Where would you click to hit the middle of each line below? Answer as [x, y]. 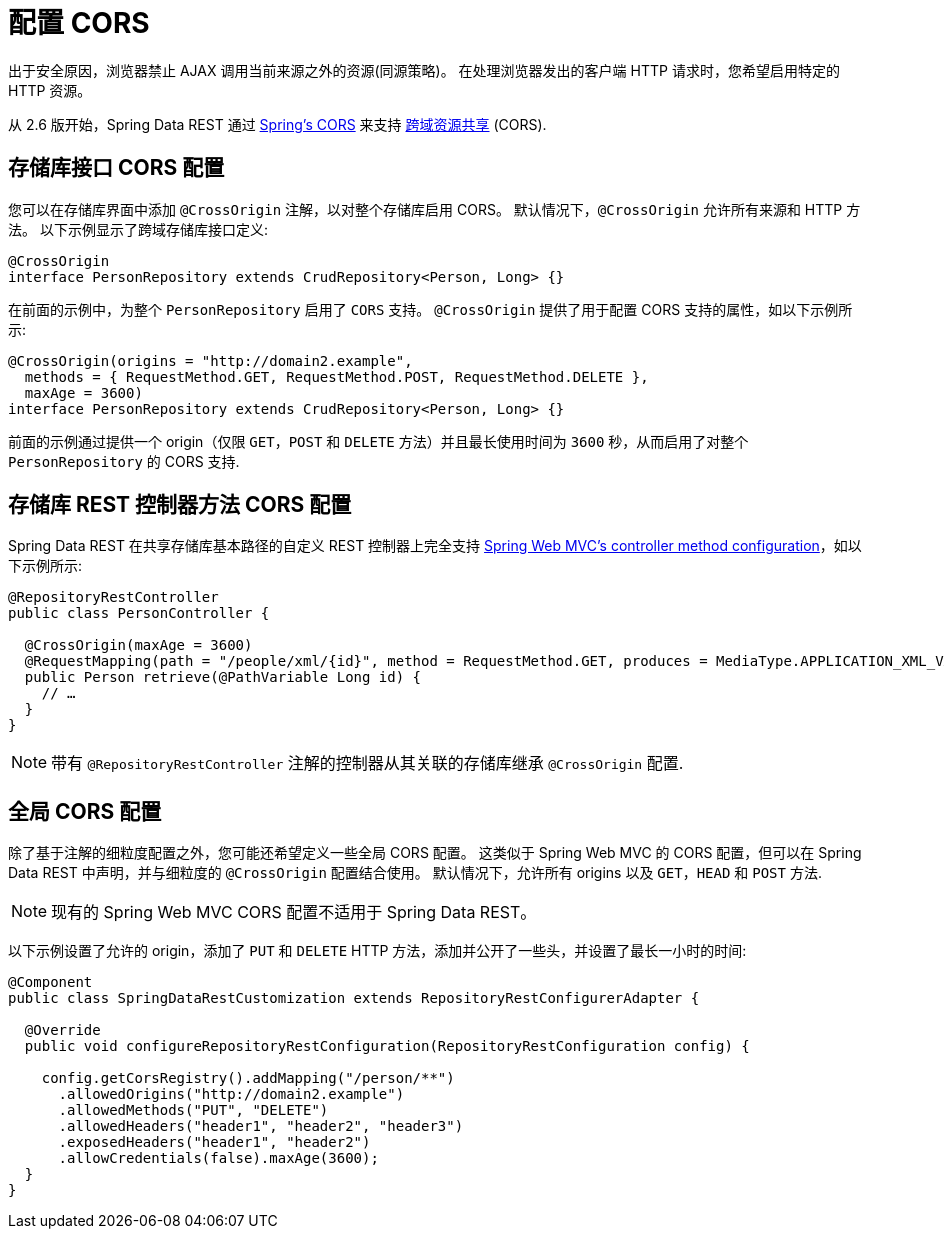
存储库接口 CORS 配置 [116, 168]
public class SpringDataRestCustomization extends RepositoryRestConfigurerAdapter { [354, 998]
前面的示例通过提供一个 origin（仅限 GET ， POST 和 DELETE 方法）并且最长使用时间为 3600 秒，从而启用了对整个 [378, 441]
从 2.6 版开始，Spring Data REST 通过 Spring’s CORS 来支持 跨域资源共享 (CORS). [277, 124]
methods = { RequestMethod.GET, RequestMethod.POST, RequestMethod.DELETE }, [336, 376]
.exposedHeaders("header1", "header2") [214, 1142]
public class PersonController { [139, 613]
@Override [62, 1030]
